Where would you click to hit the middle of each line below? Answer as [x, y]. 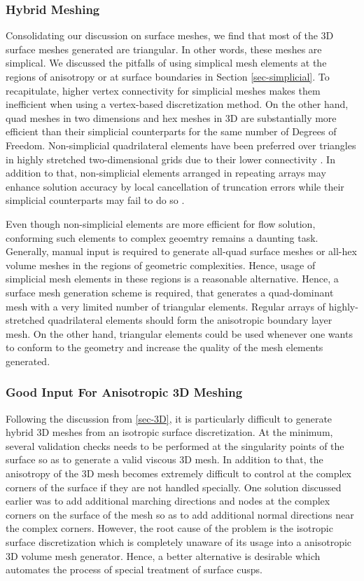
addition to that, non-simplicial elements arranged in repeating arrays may [166, 173]
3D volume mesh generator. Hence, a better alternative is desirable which [163, 555]
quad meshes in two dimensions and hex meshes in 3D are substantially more [171, 117]
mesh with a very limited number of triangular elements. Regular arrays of [166, 306]
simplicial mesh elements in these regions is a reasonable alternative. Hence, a [172, 279]
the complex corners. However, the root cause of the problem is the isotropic [169, 528]
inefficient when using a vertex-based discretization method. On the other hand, [177, 104]
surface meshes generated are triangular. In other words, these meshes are [164, 49]
